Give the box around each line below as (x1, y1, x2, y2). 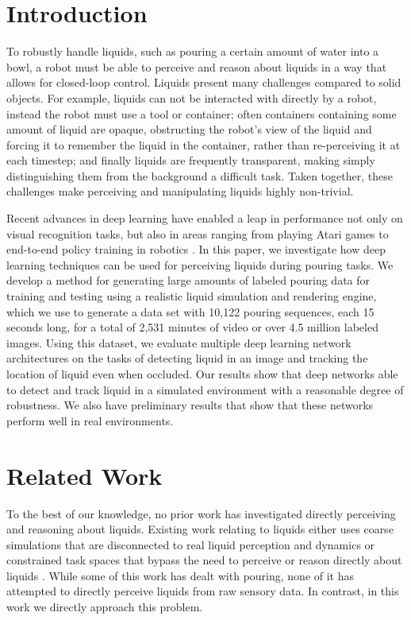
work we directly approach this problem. (6, 599, 203, 615)
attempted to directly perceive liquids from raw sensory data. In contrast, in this (6, 583, 399, 599)
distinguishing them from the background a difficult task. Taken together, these (6, 167, 393, 184)
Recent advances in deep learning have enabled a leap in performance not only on (6, 210, 403, 227)
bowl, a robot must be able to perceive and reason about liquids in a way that (6, 58, 387, 75)
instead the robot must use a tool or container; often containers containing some (6, 105, 397, 122)
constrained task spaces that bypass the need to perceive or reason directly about (6, 552, 402, 568)
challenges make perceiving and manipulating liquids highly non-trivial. (6, 183, 354, 200)
